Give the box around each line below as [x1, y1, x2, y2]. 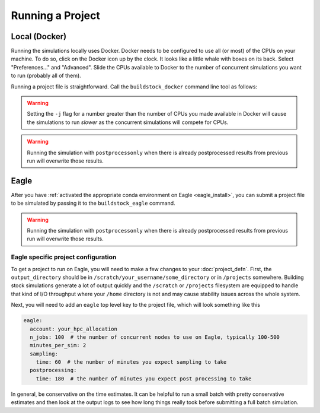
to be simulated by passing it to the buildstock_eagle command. [11, 199, 175, 207]
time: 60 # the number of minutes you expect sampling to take [36, 359, 227, 366]
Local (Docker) [11, 31, 67, 42]
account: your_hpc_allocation [30, 325, 118, 332]
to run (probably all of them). [11, 72, 81, 80]
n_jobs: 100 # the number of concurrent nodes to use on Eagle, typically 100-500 [30, 333, 280, 341]
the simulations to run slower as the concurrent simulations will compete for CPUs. [27, 119, 229, 126]
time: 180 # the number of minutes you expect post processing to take [36, 375, 252, 382]
